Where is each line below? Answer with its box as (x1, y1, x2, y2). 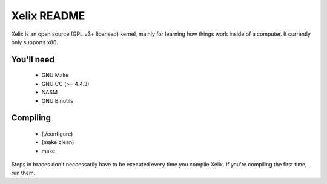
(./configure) (41, 130, 73, 137)
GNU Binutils (41, 97, 74, 104)
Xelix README (11, 9, 85, 22)
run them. (11, 169, 36, 177)
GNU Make (41, 71, 69, 79)
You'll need (11, 54, 54, 65)
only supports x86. (11, 38, 58, 45)
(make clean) (41, 139, 74, 146)
